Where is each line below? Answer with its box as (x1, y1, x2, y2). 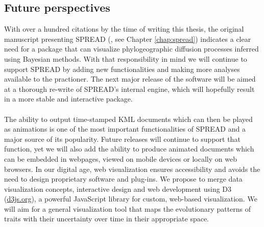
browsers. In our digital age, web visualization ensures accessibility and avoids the (4, 163, 260, 174)
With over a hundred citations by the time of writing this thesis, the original (4, 23, 244, 34)
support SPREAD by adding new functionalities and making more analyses (4, 63, 240, 74)
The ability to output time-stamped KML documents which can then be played (4, 113, 253, 124)
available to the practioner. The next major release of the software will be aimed (4, 73, 256, 84)
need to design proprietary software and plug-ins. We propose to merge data (4, 173, 243, 184)
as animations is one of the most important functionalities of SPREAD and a (4, 123, 246, 134)
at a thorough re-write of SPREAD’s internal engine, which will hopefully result (4, 83, 255, 94)
